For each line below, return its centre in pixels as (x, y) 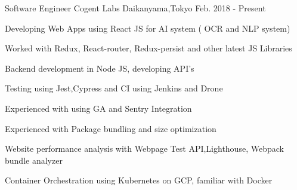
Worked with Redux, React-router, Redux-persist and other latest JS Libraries (148, 48)
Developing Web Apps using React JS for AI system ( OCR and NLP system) (148, 28)
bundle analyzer (34, 160)
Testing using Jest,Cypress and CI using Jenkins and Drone (114, 88)
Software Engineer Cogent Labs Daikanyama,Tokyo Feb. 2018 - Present (135, 8)
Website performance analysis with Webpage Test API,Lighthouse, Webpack (144, 148)
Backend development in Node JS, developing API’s (100, 68)
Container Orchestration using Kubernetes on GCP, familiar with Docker (139, 180)
